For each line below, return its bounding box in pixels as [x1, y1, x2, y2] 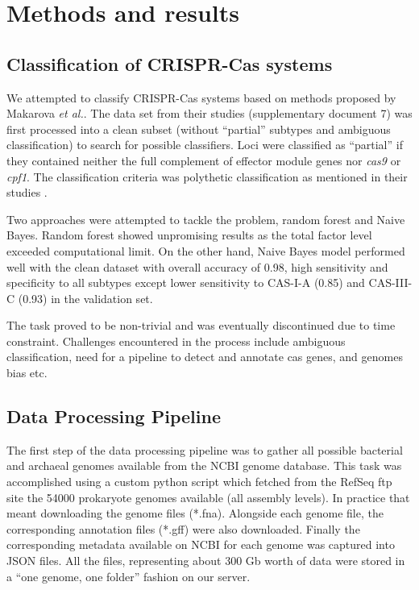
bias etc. [6, 364, 48, 381]
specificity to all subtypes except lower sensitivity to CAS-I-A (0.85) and [6, 274, 365, 291]
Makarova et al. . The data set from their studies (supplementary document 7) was [6, 105, 413, 122]
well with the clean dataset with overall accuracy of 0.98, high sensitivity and [6, 258, 388, 275]
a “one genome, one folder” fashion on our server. [6, 567, 251, 584]
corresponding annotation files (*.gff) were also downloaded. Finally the [6, 520, 360, 537]
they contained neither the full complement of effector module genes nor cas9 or [6, 152, 401, 168]
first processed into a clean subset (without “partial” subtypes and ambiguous [6, 120, 391, 137]
